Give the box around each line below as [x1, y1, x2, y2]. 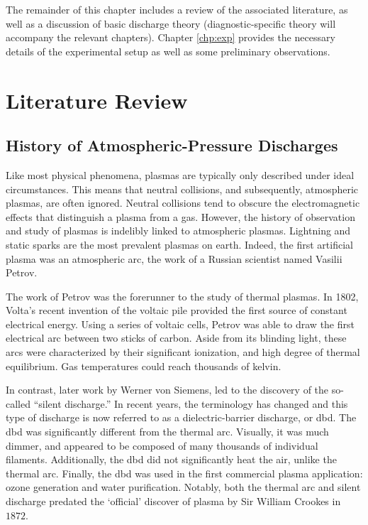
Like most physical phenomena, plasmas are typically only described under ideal [6, 167, 355, 182]
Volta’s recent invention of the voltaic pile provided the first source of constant [6, 303, 347, 318]
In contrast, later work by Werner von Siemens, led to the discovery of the [6, 382, 329, 397]
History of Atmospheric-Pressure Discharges [6, 134, 338, 156]
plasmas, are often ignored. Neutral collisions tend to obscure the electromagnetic [6, 195, 360, 210]
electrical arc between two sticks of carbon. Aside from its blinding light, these [6, 330, 347, 345]
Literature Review [6, 85, 188, 114]
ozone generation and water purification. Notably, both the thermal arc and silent [6, 480, 361, 494]
